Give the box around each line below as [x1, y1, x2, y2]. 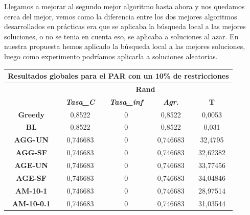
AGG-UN [14, 134, 49, 145]
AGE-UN [14, 159, 48, 170]
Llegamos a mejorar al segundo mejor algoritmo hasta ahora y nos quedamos [4, 1, 245, 11]
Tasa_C [65, 96, 95, 107]
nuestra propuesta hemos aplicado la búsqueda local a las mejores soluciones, [4, 41, 245, 52]
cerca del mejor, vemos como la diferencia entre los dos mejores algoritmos [4, 11, 237, 21]
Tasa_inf [109, 96, 143, 107]
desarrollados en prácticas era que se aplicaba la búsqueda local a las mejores [4, 21, 246, 32]
